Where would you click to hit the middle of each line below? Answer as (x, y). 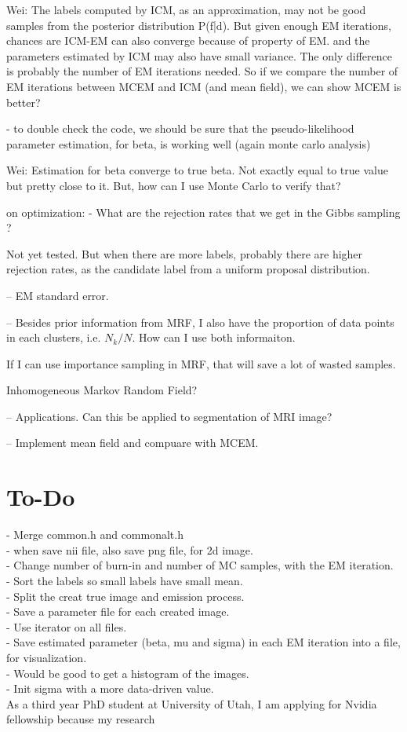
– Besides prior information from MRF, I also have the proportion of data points (200, 322)
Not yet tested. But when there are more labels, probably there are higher (185, 253)
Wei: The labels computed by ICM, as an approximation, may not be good (186, 9)
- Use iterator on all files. (67, 626)
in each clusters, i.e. (54, 337)
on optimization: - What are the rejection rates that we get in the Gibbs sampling (203, 212)
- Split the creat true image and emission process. (125, 596)
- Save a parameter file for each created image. (118, 611)
